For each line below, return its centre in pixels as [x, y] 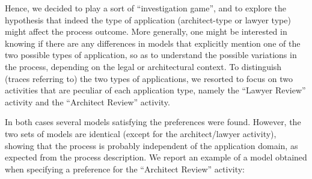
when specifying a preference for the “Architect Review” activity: [125, 169]
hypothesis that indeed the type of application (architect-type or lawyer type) [148, 19]
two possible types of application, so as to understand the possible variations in [151, 55]
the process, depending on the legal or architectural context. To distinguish [143, 66]
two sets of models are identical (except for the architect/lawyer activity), [141, 133]
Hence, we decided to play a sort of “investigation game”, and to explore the [146, 8]
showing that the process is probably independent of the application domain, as [151, 145]
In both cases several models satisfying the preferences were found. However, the [153, 122]
